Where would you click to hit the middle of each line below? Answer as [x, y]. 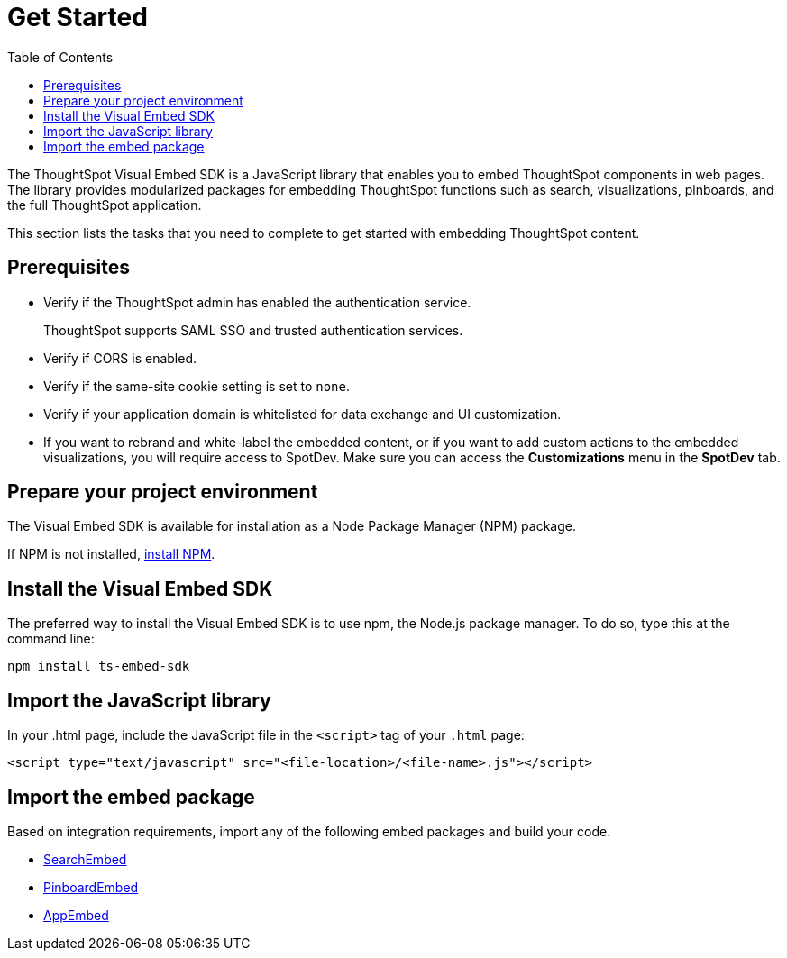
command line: [51, 639]
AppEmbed [76, 915]
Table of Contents [60, 57]
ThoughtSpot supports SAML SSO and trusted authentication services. [253, 330]
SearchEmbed [85, 859]
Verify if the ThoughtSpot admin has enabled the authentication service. [257, 302]
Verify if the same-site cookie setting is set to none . [197, 386]
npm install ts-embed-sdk [99, 666]
